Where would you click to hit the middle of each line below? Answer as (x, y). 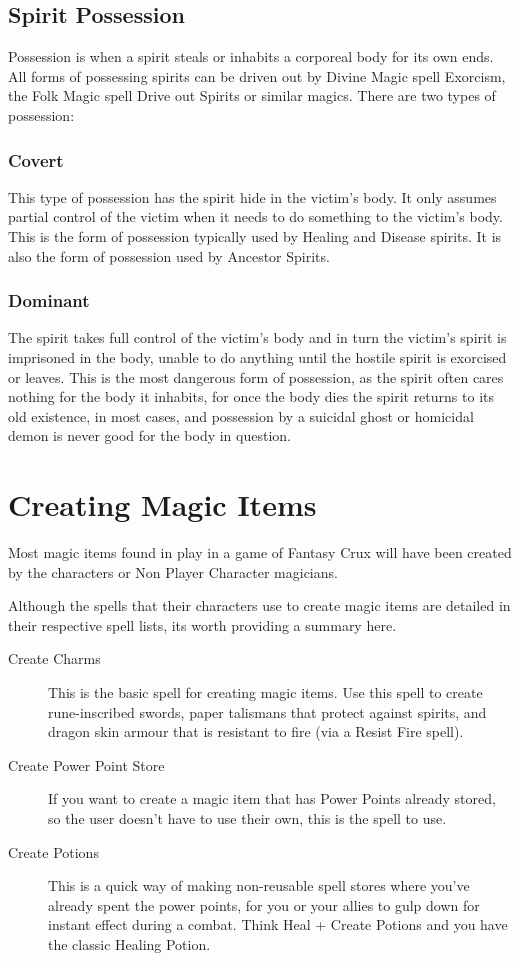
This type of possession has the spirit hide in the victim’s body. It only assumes (252, 196)
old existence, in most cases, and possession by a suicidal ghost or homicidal (241, 415)
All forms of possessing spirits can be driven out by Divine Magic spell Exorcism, (257, 75)
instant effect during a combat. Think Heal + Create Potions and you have (278, 924)
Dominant (49, 300)
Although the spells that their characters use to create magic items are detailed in (259, 605)
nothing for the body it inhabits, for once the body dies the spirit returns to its (251, 396)
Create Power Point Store (86, 764)
